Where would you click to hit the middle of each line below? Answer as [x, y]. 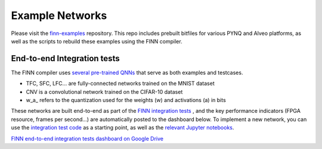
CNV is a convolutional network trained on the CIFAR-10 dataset [104, 91]
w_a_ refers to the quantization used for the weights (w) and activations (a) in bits [126, 100]
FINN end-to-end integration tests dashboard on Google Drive [87, 138]
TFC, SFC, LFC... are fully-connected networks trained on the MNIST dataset [120, 84]
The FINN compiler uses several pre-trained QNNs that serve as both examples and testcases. [127, 72]
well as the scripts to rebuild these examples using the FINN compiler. [97, 41]
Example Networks [59, 15]
